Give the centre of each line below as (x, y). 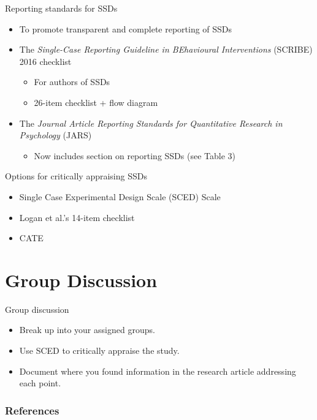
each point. (40, 383)
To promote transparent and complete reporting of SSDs (126, 28)
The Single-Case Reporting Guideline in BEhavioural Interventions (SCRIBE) (166, 49)
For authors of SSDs (72, 82)
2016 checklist (45, 61)
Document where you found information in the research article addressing (158, 371)
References (32, 410)
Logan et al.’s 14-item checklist (77, 217)
